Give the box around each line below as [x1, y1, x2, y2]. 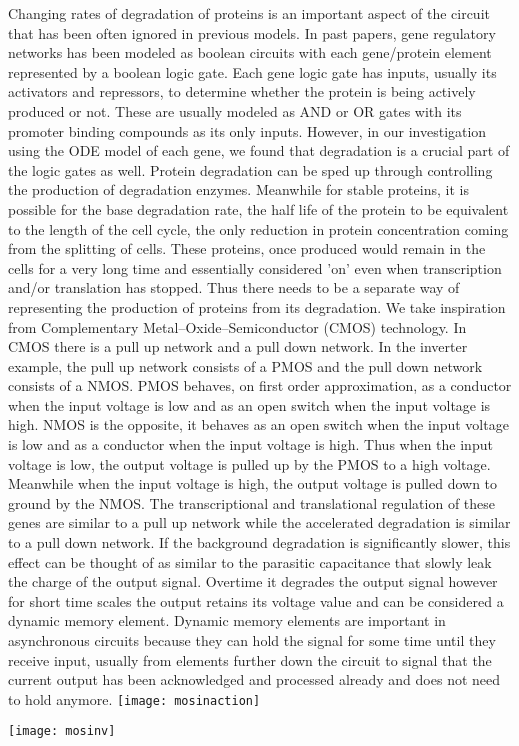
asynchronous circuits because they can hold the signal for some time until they [8, 630, 496, 650]
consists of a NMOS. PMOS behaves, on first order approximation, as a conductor [8, 375, 512, 396]
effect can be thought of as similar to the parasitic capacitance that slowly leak [8, 551, 492, 572]
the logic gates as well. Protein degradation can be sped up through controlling [8, 159, 493, 180]
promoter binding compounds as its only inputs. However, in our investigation [8, 120, 487, 141]
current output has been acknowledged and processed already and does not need [8, 669, 501, 690]
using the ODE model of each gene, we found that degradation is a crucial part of [8, 140, 510, 161]
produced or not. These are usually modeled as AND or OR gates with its [8, 100, 462, 121]
